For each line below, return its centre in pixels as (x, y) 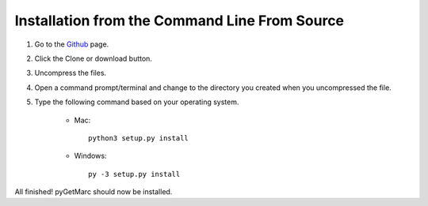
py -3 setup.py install (134, 174)
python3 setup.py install (139, 138)
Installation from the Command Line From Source (180, 21)
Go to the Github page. (72, 44)
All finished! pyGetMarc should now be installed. (94, 192)
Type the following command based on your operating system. (137, 102)
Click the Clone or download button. (93, 58)
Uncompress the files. (71, 73)
